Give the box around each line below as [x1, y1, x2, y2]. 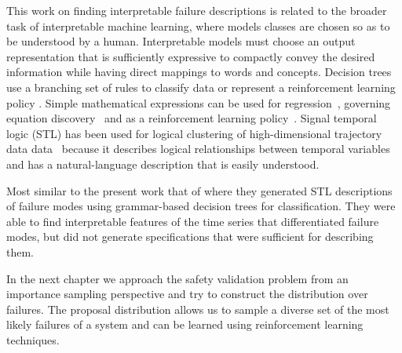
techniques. [6, 331, 60, 348]
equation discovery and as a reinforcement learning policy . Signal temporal [6, 110, 377, 126]
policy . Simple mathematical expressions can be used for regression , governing [6, 94, 391, 111]
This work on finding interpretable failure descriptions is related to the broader [6, 2, 387, 18]
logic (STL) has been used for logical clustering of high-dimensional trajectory [6, 125, 382, 141]
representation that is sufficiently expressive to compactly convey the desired [6, 48, 375, 64]
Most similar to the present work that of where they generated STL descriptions [6, 182, 393, 198]
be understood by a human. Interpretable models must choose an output [6, 33, 356, 49]
